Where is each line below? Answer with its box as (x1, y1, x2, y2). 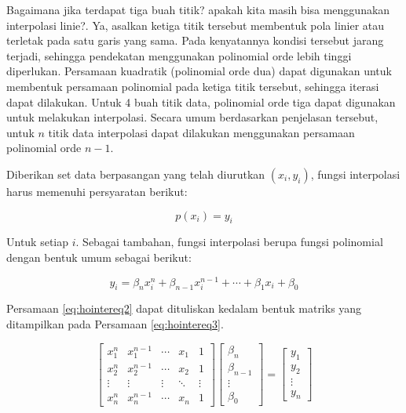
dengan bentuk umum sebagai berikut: (6, 248, 192, 265)
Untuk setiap (6, 234, 69, 250)
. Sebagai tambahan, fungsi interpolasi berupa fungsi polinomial (75, 234, 383, 250)
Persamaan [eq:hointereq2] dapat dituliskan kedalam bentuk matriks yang (6, 300, 362, 317)
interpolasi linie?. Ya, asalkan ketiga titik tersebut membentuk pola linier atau (6, 16, 385, 33)
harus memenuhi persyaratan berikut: (6, 183, 188, 199)
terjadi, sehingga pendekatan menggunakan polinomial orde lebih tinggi (6, 47, 352, 63)
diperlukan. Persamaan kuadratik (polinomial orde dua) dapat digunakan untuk (6, 63, 392, 79)
